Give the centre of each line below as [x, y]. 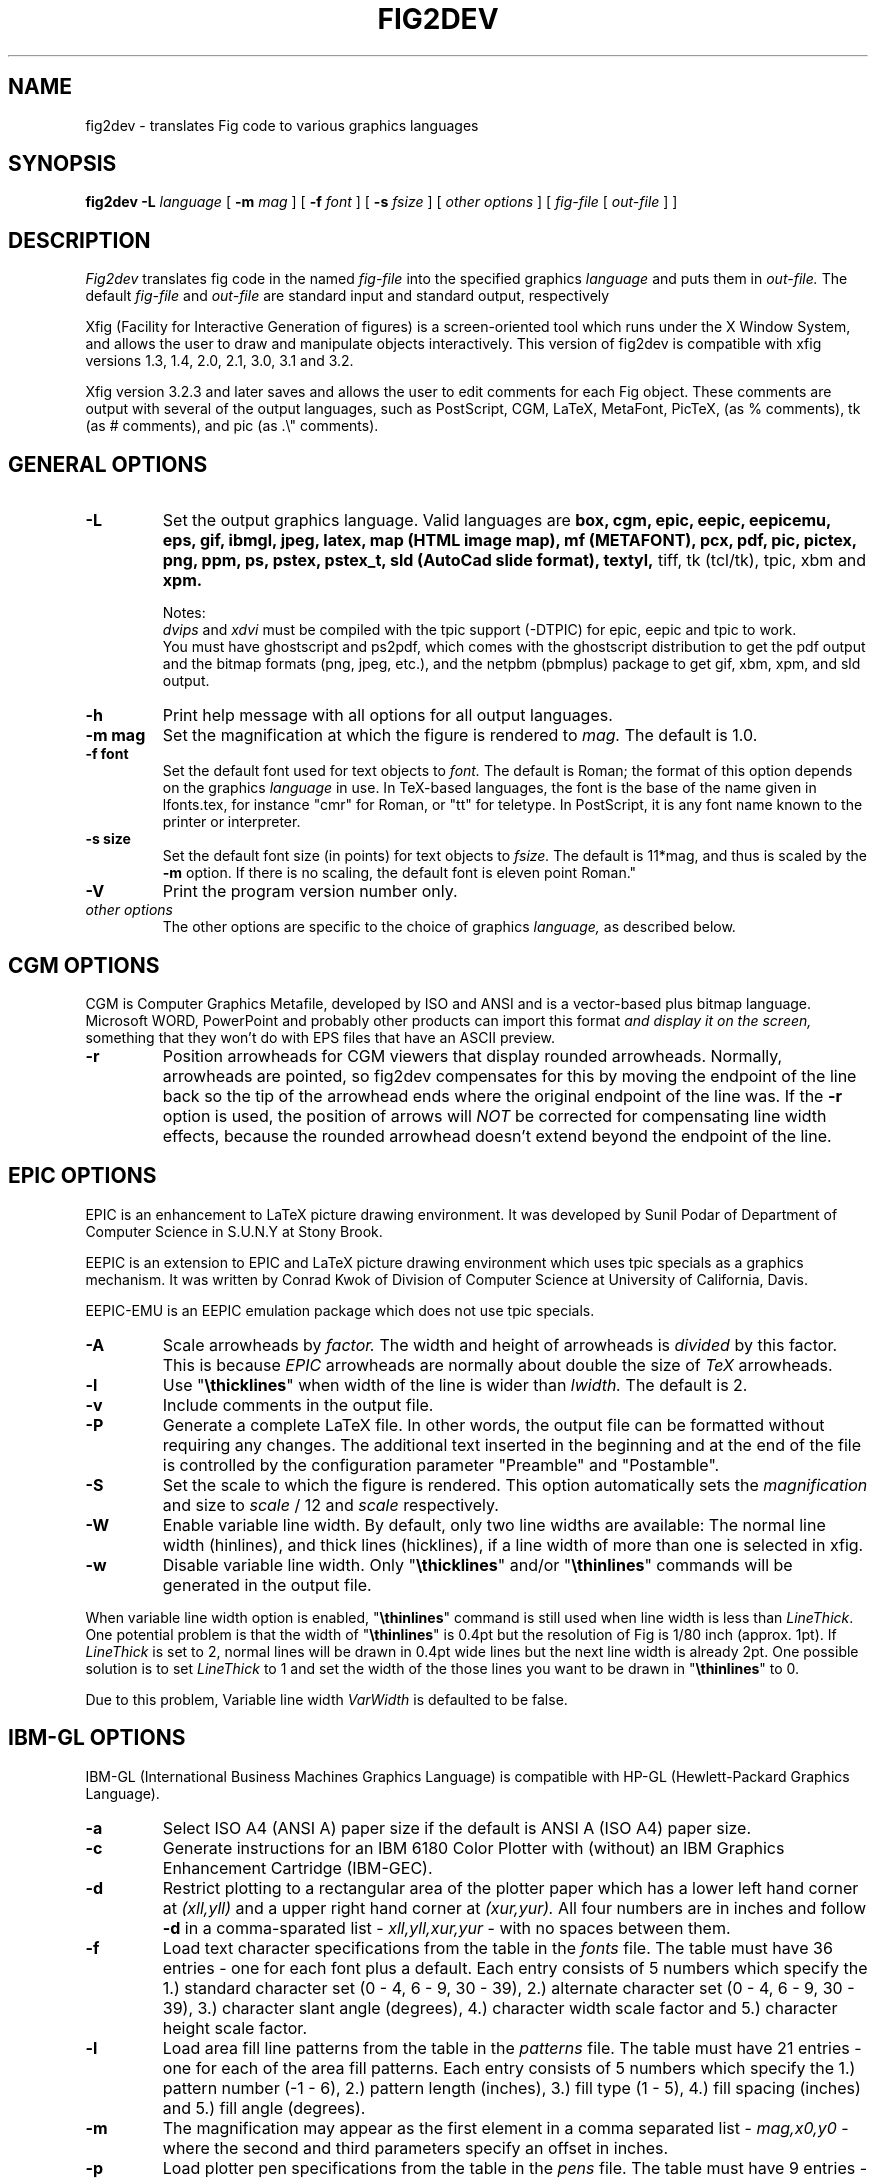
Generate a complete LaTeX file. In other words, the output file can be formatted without [493, 1424]
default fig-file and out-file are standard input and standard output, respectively [347, 296]
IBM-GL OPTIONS [97, 1738]
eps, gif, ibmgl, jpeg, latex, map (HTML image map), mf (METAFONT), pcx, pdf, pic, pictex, [509, 540]
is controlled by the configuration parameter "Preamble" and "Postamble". [441, 1464]
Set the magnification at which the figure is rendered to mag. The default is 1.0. [460, 735]
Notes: [184, 613]
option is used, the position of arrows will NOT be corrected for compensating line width [494, 1115]
